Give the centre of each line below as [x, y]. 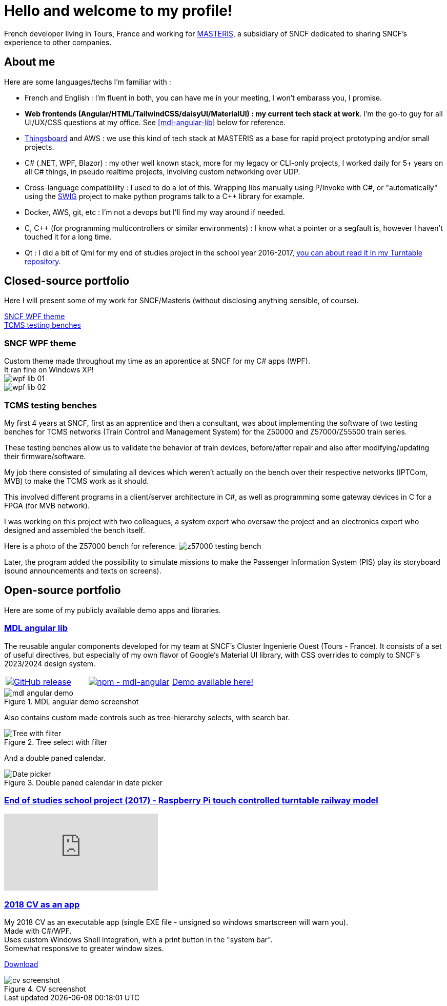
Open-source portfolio [63, 590]
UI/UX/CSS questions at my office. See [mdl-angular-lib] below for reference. [155, 122]
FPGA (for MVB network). [47, 505]
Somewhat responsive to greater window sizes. [84, 949]
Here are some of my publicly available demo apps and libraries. [113, 610]
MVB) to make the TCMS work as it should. [77, 481]
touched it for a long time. [68, 236]
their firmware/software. [45, 456]
